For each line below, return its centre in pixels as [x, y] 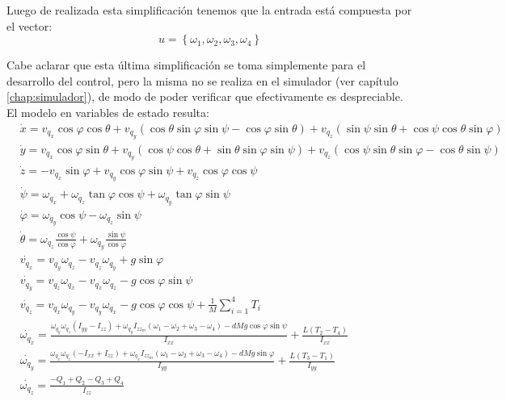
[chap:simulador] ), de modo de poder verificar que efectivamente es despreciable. [205, 96]
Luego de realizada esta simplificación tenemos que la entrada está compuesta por [209, 10]
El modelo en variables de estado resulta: [108, 112]
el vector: [30, 25]
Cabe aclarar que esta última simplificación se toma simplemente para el [186, 65]
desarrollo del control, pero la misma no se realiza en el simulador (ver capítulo [202, 80]
